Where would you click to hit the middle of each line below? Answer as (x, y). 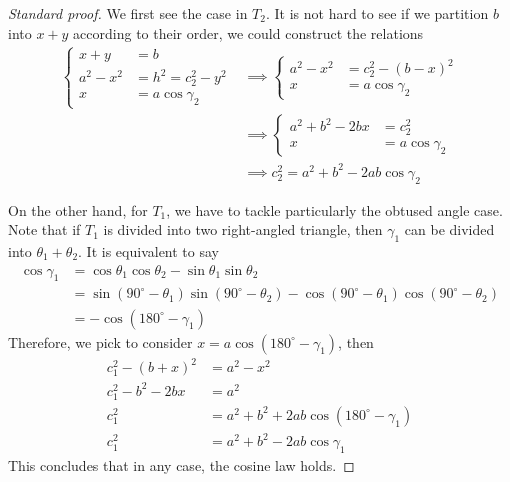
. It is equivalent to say (148, 251)
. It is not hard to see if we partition (377, 13)
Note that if (44, 229)
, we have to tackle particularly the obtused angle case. (334, 209)
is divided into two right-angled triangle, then (243, 229)
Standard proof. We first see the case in (128, 13)
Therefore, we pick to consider (100, 341)
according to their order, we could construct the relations (248, 32)
